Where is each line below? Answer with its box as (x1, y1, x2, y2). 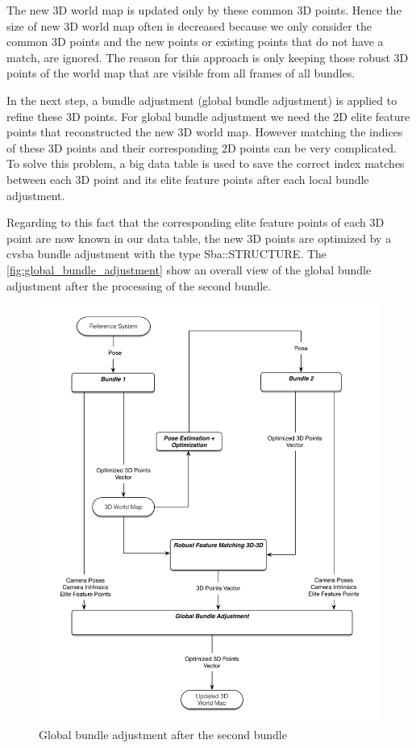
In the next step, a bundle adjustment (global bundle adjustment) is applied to (6, 91, 397, 108)
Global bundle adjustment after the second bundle (39, 725, 287, 742)
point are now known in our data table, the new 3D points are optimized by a (6, 229, 392, 246)
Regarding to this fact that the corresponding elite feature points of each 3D (6, 214, 385, 231)
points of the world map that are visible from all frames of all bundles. (6, 65, 356, 81)
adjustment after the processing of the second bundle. (6, 277, 272, 294)
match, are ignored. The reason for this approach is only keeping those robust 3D (6, 48, 409, 65)
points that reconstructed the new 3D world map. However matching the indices (6, 123, 403, 140)
